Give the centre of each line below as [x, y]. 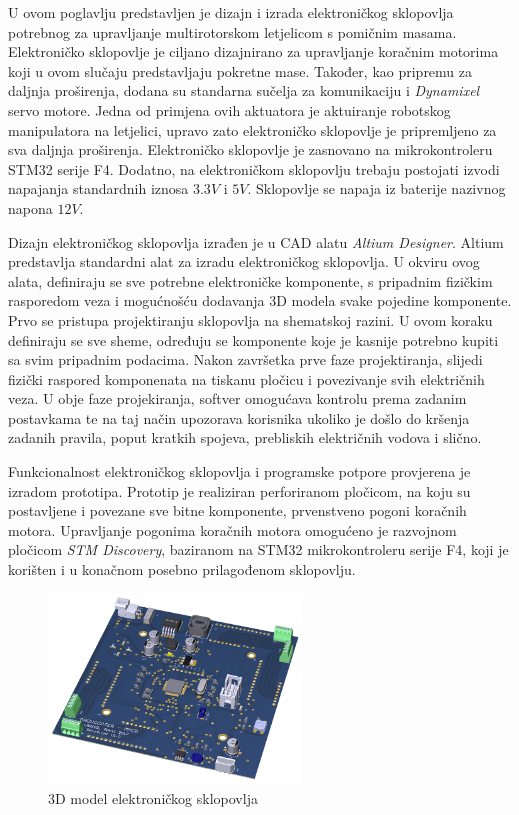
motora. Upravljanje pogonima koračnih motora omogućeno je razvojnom [232, 529]
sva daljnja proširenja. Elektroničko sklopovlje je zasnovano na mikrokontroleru [250, 149]
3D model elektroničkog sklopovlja [153, 797]
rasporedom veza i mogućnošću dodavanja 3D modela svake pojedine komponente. [260, 300]
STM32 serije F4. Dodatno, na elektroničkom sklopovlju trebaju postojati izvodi [254, 168]
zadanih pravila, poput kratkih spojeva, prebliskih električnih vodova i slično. [245, 437]
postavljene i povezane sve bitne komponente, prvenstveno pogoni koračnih [237, 510]
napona [30, 207]
